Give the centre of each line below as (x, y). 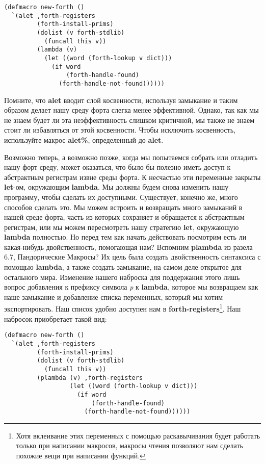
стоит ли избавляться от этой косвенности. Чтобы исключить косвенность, (120, 130)
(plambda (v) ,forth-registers (90, 378)
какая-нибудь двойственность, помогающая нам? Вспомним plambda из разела (128, 247)
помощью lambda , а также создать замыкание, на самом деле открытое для (123, 267)
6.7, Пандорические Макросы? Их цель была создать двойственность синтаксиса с (132, 257)
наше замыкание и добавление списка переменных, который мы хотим (114, 297)
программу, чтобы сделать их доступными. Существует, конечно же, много (121, 197)
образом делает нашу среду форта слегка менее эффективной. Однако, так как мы (131, 110)
